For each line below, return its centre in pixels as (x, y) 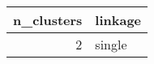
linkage (118, 20)
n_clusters (48, 20)
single (111, 44)
